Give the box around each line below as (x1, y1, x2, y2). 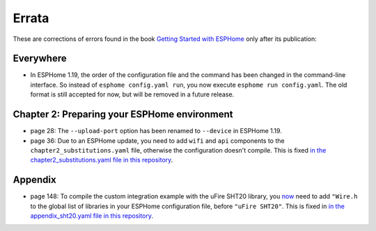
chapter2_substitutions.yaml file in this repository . (30, 156, 173, 164)
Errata (13, 10, 49, 26)
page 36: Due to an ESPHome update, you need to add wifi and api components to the (30, 136, 285, 145)
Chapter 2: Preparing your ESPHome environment (13, 108, 233, 121)
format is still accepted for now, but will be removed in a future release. (30, 90, 235, 99)
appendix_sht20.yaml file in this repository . (30, 212, 153, 220)
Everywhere (13, 53, 67, 65)
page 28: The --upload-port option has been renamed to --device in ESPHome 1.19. (30, 127, 282, 135)
